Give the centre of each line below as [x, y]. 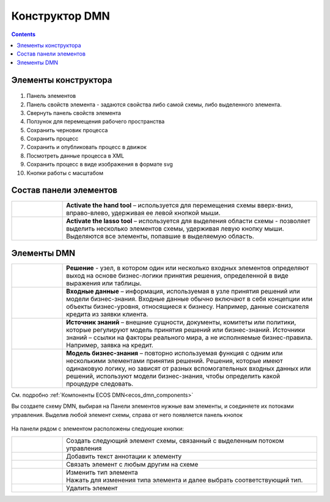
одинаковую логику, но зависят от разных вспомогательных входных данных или [189, 369]
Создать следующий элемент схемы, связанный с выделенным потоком [175, 440]
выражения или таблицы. [104, 283]
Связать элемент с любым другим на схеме [132, 464]
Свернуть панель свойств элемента [74, 113]
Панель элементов [51, 96]
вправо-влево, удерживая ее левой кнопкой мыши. [143, 213]
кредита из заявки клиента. [107, 314]
